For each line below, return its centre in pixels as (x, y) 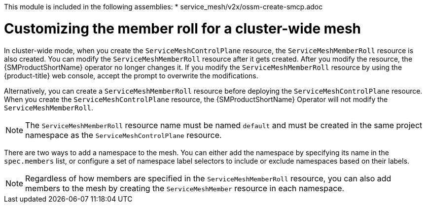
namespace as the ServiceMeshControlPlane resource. (124, 135)
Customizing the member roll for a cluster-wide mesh (183, 28)
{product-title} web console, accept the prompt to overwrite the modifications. (131, 75)
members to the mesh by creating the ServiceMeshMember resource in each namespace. (185, 188)
